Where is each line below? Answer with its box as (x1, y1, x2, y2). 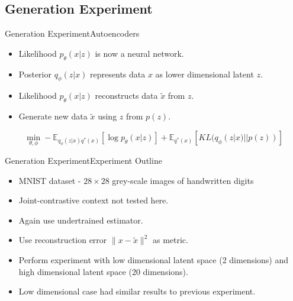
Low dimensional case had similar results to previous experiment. (18, 285, 256, 297)
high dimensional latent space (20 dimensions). (18, 265, 188, 277)
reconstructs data (95, 89, 158, 102)
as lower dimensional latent (155, 67, 254, 80)
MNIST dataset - (18, 174, 81, 186)
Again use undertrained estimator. (18, 213, 143, 226)
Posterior (18, 67, 51, 80)
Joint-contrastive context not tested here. (18, 194, 169, 206)
